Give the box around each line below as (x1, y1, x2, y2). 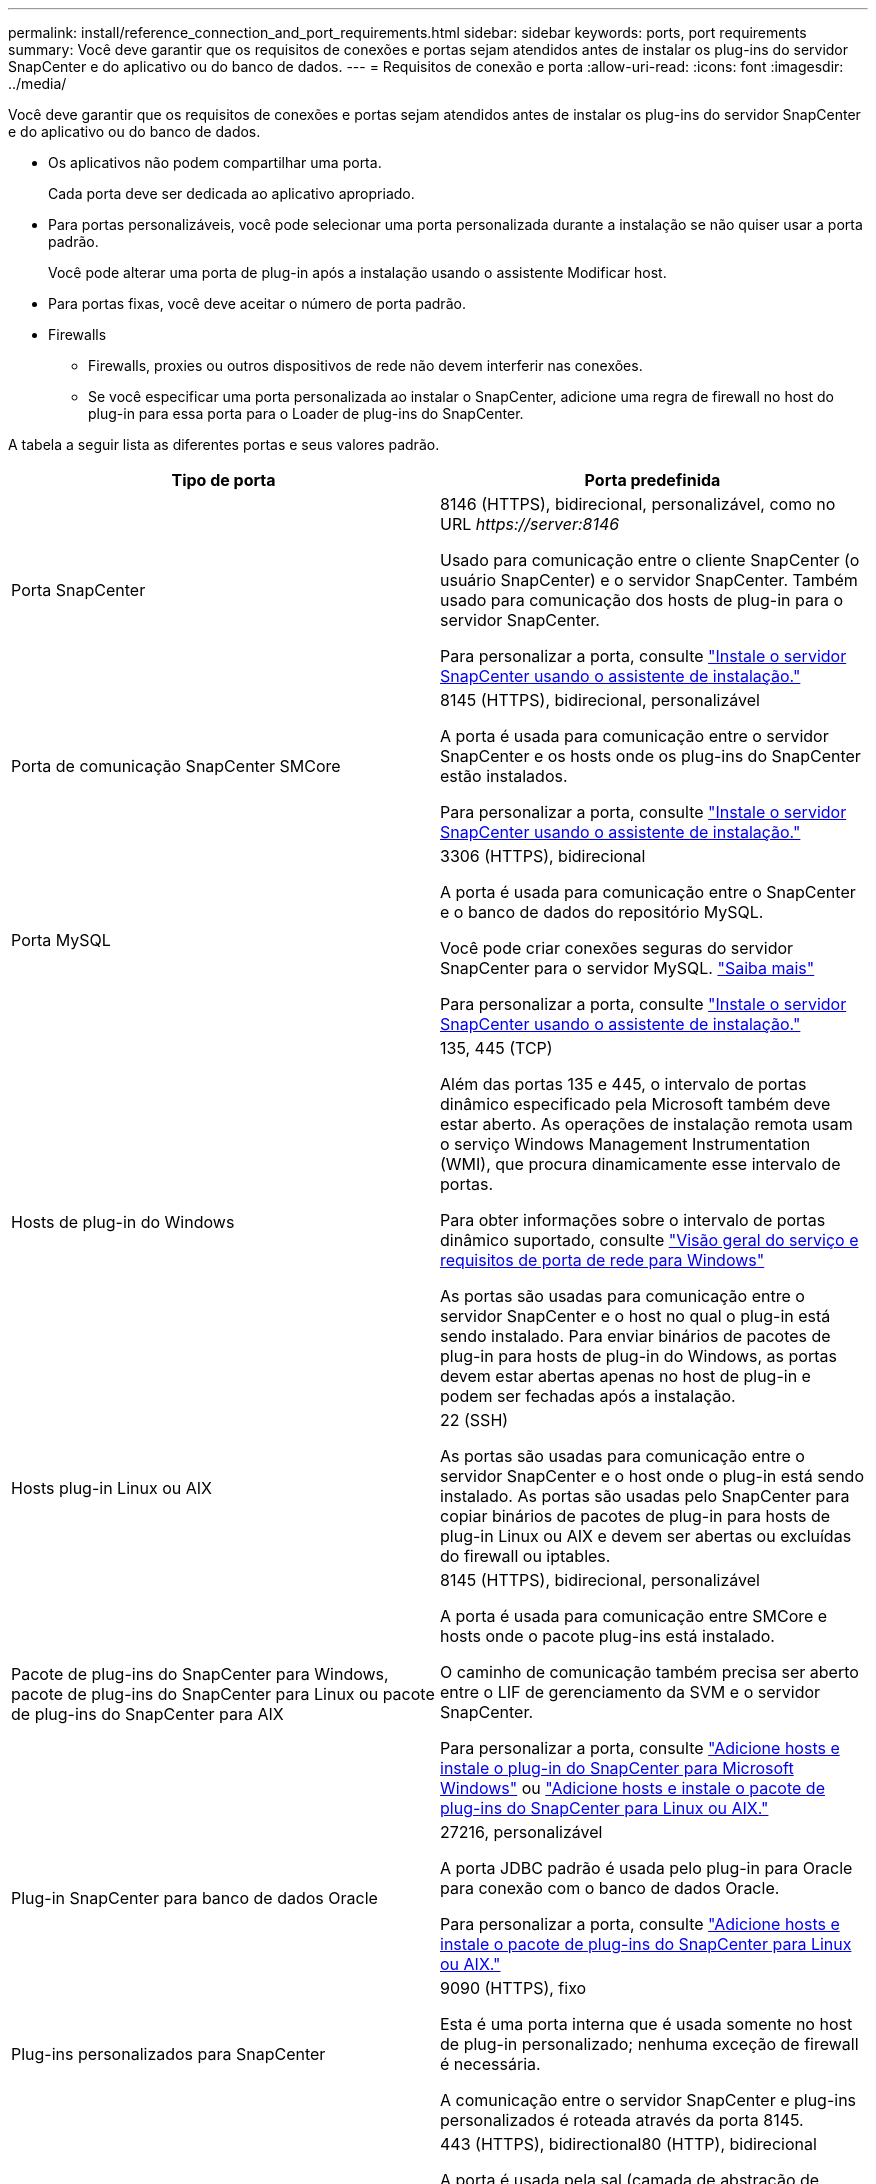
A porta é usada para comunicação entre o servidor (440, 726, 829, 746)
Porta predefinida (584, 470, 721, 490)
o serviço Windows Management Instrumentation (440, 1134, 811, 1154)
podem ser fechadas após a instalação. (440, 1386, 736, 1406)
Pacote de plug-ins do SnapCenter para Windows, (11, 1664, 389, 1684)
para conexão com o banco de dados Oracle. (440, 1878, 780, 1898)
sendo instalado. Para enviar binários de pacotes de (440, 1326, 831, 1346)
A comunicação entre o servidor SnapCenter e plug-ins (440, 2090, 857, 2110)
